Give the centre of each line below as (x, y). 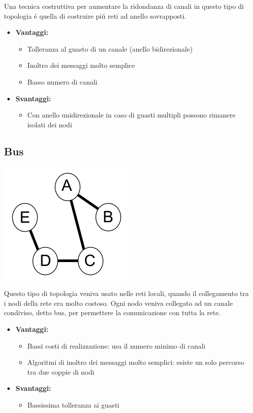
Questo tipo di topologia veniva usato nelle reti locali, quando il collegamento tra (126, 293)
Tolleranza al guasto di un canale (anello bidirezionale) (110, 48)
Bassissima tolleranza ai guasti (73, 404)
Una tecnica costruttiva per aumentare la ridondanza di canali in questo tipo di (124, 6)
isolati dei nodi (50, 124)
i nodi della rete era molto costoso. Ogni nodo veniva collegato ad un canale (118, 303)
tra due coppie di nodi (61, 371)
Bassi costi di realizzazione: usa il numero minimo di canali (116, 345)
